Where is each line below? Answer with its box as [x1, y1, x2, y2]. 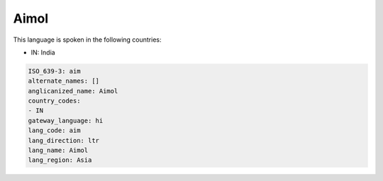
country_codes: [28, 97, 81, 105]
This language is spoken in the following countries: [13, 35, 162, 44]
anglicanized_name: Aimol [28, 87, 118, 95]
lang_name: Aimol [28, 146, 89, 155]
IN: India [30, 48, 56, 57]
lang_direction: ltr [28, 136, 99, 144]
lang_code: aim [28, 127, 81, 134]
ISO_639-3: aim [28, 67, 81, 75]
